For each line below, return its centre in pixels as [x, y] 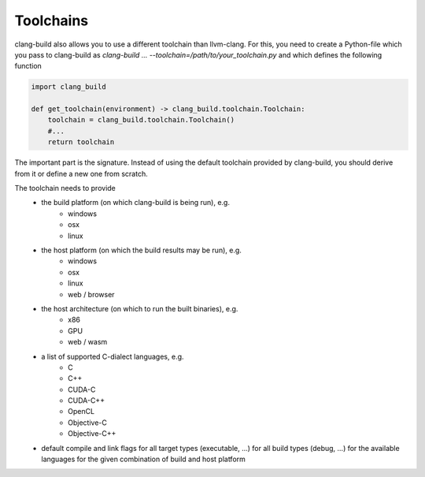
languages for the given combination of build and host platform [143, 459]
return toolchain [81, 142]
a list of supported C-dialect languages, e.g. [113, 356]
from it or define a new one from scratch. [81, 173]
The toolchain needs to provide [65, 188]
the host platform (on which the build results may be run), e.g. [141, 250]
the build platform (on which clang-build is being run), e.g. [135, 203]
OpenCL [81, 412]
